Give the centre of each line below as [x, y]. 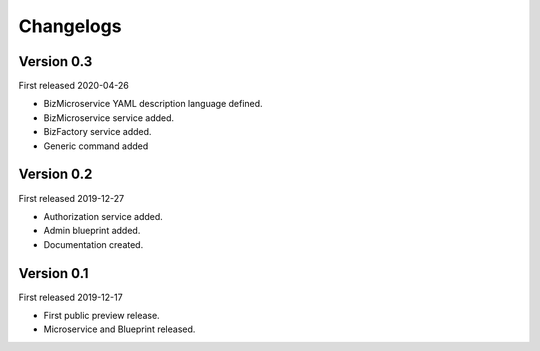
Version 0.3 [55, 61]
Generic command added [96, 146]
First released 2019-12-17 [71, 297]
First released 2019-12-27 [71, 198]
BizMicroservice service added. [109, 117]
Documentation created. [93, 244]
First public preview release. [101, 315]
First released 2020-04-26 [73, 86]
